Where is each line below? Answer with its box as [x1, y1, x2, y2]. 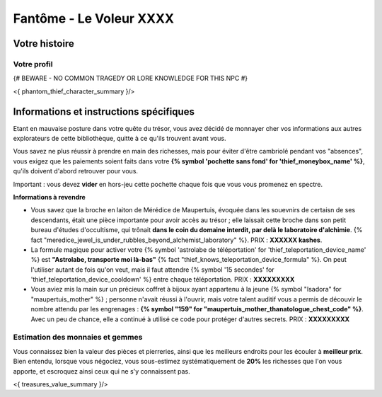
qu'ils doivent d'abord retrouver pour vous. [13, 167, 138, 176]
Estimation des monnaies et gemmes [13, 333, 143, 343]
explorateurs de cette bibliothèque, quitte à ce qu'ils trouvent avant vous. [13, 134, 226, 142]
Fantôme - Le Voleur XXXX [13, 11, 175, 26]
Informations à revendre [13, 192, 86, 201]
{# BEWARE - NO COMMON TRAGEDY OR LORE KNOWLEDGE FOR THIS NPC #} [13, 74, 248, 83]
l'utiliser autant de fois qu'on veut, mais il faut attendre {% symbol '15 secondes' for [30, 265, 275, 274]
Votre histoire [13, 38, 74, 50]
